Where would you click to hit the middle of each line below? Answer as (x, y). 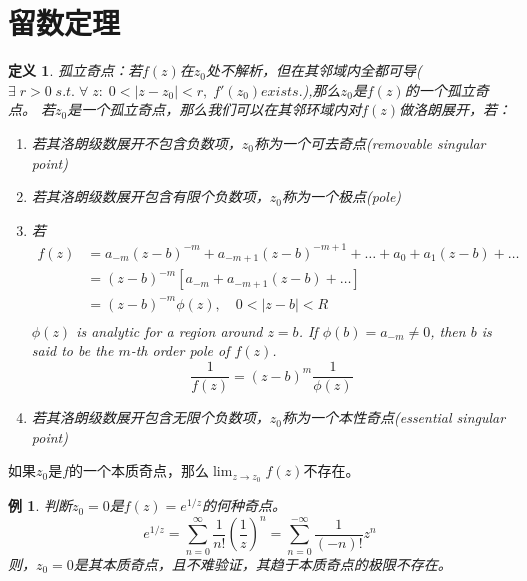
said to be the (72, 350)
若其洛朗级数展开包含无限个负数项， (150, 417)
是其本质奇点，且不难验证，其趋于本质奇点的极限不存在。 (262, 563)
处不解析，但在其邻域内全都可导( (314, 70)
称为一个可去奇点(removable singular (370, 142)
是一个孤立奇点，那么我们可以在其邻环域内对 (214, 109)
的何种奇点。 (244, 505)
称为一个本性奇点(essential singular (394, 417)
